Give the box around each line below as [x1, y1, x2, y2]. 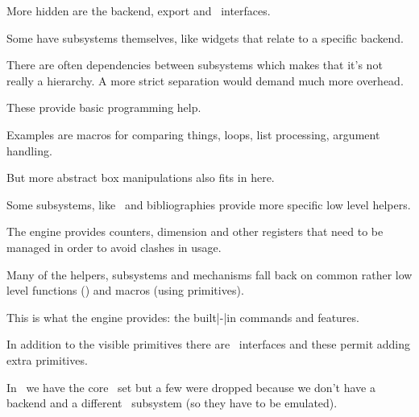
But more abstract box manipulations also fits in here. [6, 169, 275, 186]
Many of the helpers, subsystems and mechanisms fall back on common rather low [6, 266, 413, 283]
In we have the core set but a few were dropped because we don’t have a [6, 378, 375, 395]
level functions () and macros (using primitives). [6, 282, 244, 299]
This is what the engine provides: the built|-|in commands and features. [6, 308, 359, 325]
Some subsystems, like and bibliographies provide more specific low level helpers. [6, 196, 411, 213]
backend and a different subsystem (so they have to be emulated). [6, 394, 338, 411]
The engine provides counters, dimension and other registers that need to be [6, 223, 384, 240]
